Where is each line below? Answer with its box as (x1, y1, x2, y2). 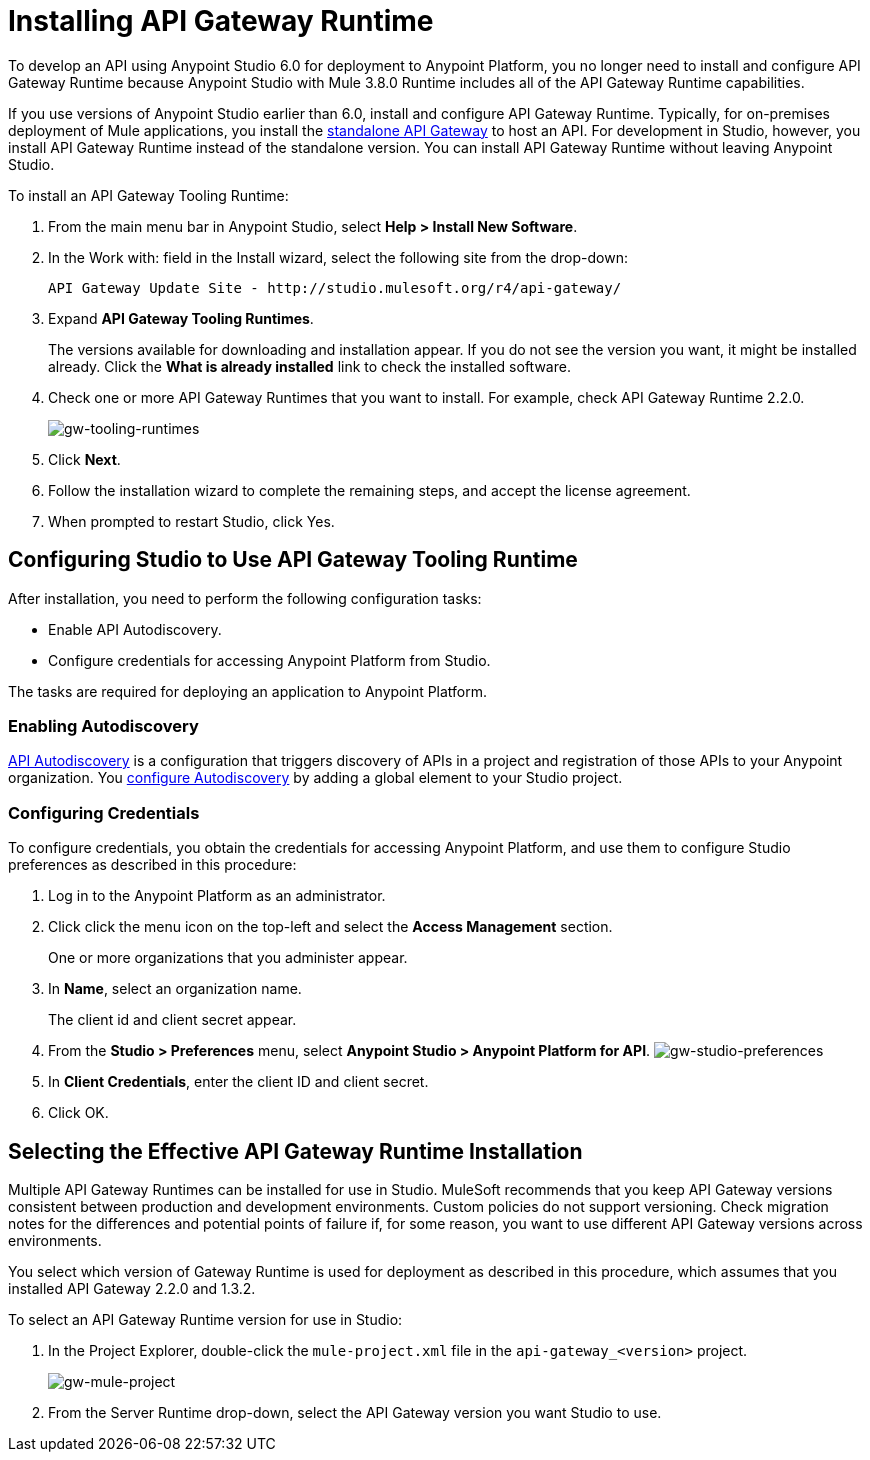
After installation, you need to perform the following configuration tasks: (8, 589, 482, 607)
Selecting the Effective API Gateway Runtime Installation (8, 1138, 583, 1164)
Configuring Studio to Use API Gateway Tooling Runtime (8, 547, 578, 573)
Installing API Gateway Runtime (8, 4, 434, 38)
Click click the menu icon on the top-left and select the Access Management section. (48, 918, 613, 936)
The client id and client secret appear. (48, 1011, 297, 1029)
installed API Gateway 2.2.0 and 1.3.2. (8, 1279, 256, 1297)
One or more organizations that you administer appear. (48, 949, 408, 967)
